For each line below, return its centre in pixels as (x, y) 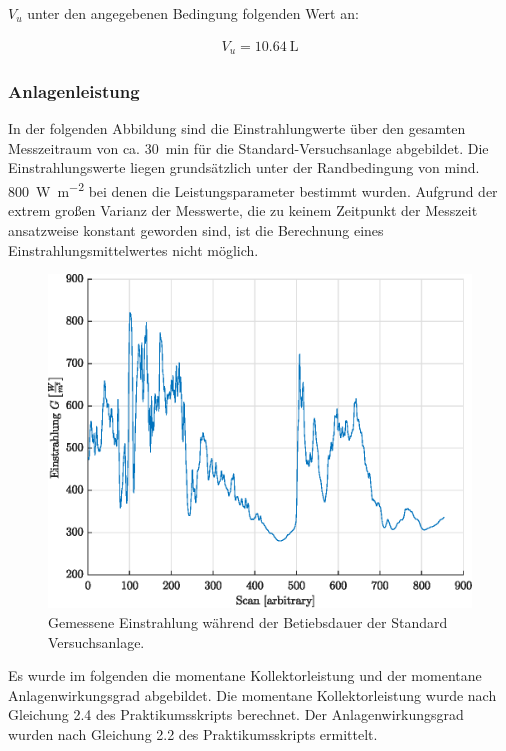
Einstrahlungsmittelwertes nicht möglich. (133, 249)
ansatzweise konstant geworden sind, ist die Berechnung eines (196, 229)
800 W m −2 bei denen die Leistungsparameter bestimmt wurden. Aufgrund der (253, 189)
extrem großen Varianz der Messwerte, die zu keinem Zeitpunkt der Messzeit (243, 210)
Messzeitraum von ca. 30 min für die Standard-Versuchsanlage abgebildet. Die (248, 147)
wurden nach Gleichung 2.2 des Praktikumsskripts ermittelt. (193, 734)
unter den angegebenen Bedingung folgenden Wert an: (193, 13)
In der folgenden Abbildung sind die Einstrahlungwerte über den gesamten (237, 128)
